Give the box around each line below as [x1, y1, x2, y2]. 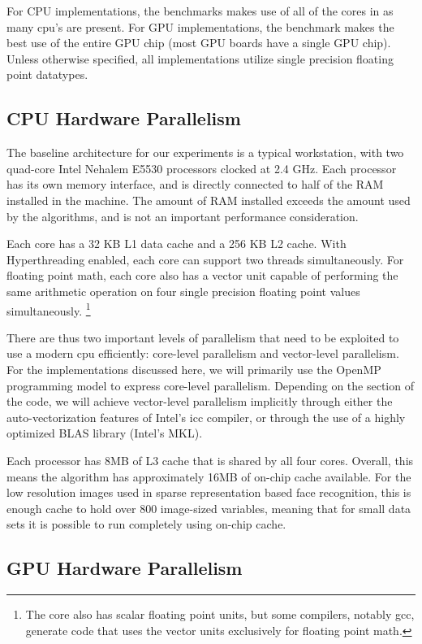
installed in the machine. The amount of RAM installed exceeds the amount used [6, 191, 411, 208]
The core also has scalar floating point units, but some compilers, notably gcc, [25, 606, 415, 623]
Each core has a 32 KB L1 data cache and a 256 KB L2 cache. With [6, 235, 347, 252]
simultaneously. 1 [6, 299, 91, 319]
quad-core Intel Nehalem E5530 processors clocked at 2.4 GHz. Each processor [6, 159, 397, 176]
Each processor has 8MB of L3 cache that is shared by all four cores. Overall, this [6, 451, 414, 468]
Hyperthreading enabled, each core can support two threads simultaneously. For [6, 250, 404, 268]
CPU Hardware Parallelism [6, 106, 241, 131]
